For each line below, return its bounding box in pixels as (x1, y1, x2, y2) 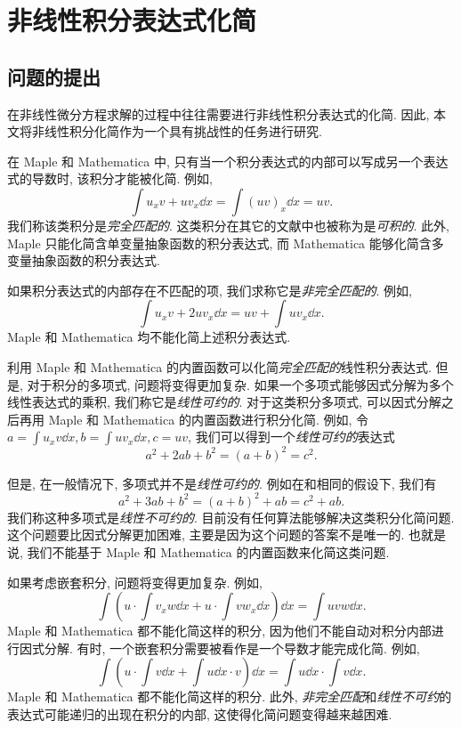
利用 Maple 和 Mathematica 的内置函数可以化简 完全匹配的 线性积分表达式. (7, 357, 432, 376)
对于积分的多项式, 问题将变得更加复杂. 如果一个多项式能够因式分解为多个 (27, 375, 454, 393)
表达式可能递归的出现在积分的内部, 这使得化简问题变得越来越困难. (7, 705, 392, 724)
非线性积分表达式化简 (7, 2, 257, 38)
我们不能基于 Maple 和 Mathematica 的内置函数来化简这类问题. (27, 543, 390, 562)
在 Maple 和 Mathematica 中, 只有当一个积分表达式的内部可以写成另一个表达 (7, 151, 449, 170)
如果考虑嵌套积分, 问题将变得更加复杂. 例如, (7, 572, 263, 591)
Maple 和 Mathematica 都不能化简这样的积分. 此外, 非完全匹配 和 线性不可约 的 (7, 687, 452, 706)
